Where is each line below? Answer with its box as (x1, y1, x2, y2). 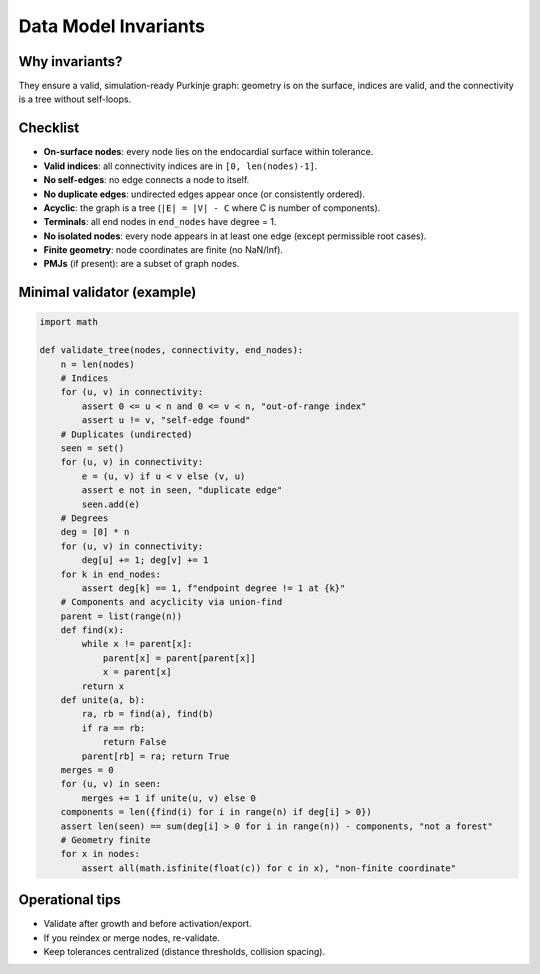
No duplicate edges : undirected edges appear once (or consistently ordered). (43, 188, 365, 200)
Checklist (18, 120, 80, 137)
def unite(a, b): (60, 695, 146, 706)
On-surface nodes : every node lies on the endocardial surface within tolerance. (43, 146, 374, 158)
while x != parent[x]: (81, 638, 194, 650)
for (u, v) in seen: (60, 778, 162, 790)
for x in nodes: (60, 848, 140, 860)
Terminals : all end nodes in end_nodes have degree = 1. (43, 216, 277, 228)
